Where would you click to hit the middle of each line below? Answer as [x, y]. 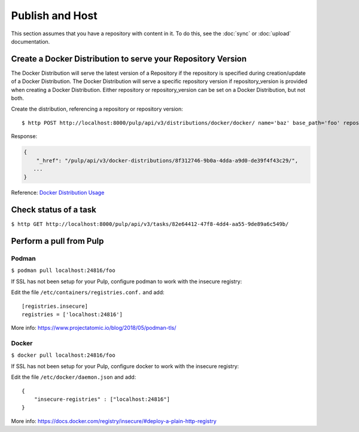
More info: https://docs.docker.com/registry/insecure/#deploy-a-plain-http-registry [114, 421]
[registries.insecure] [55, 306]
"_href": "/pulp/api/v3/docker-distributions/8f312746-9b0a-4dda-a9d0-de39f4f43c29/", [167, 160]
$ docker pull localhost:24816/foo [63, 355]
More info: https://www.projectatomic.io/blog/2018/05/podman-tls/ [94, 328]
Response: [24, 136]
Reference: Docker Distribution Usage [58, 193]
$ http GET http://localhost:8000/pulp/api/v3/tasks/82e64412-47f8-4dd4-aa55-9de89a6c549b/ [150, 224]
